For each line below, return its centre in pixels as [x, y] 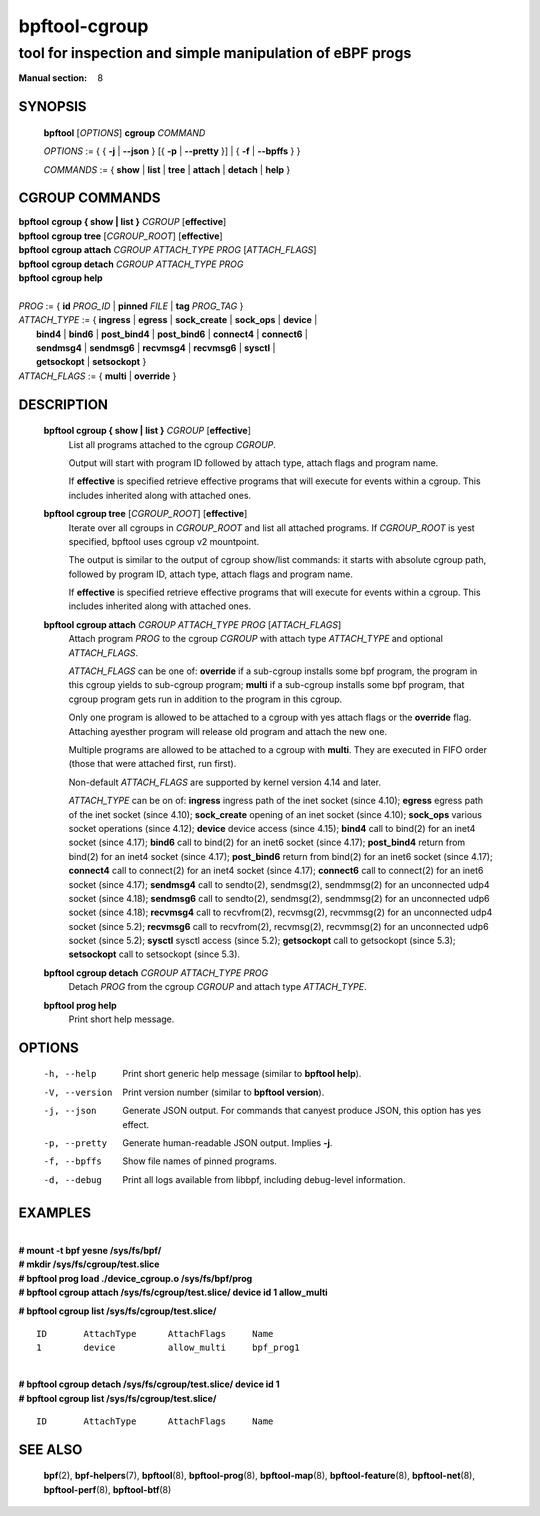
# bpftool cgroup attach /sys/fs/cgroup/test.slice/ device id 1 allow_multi [173, 1292]
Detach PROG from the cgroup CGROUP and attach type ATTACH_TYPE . [217, 987]
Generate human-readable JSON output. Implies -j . [227, 1143]
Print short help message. [121, 1019]
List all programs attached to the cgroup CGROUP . [172, 444]
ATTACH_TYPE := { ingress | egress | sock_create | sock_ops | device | [168, 320]
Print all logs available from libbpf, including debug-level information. [264, 1179]
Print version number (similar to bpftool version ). [223, 1092]
